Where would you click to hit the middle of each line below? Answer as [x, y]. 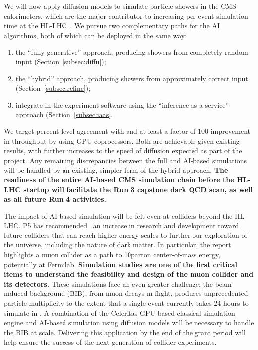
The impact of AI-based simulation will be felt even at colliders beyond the [118, 215]
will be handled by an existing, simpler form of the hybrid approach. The [116, 170]
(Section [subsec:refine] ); [53, 88]
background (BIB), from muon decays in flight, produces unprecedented [139, 293]
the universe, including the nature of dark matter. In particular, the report [118, 245]
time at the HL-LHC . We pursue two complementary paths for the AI [112, 26]
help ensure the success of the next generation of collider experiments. [110, 342]
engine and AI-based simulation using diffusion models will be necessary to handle [129, 322]
